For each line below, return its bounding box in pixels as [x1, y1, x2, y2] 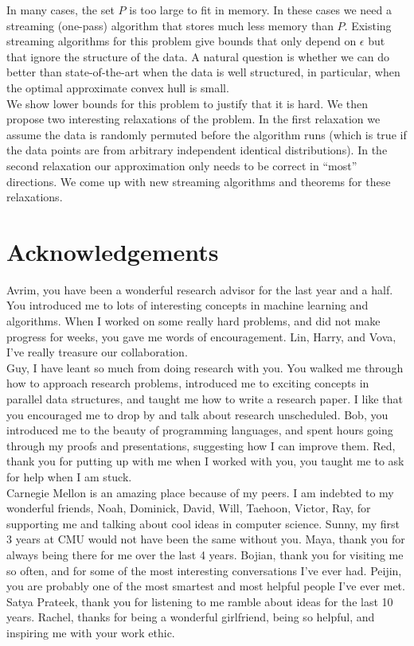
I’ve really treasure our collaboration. [6, 344, 188, 360]
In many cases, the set [6, 2, 115, 18]
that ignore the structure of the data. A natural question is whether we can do [6, 48, 390, 64]
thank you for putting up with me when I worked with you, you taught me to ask [6, 453, 404, 469]
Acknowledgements [6, 235, 219, 267]
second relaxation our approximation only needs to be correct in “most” [6, 157, 357, 173]
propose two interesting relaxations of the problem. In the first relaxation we [6, 111, 381, 127]
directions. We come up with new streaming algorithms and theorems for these [6, 173, 391, 189]
